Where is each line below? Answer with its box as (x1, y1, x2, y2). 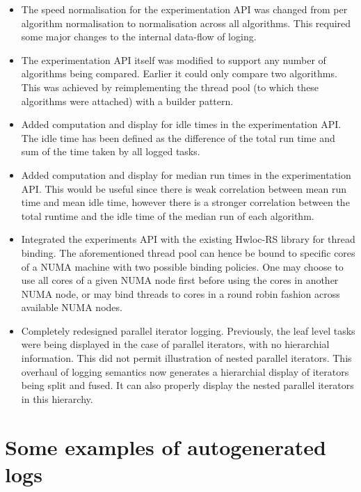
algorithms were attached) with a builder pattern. (21, 93, 234, 108)
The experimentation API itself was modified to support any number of (21, 52, 326, 67)
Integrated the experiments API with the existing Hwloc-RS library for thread (21, 232, 355, 246)
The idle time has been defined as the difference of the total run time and (21, 130, 335, 145)
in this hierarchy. (21, 391, 93, 406)
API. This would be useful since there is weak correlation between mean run (21, 181, 347, 196)
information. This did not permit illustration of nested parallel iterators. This (21, 351, 352, 365)
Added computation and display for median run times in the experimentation (21, 167, 351, 182)
